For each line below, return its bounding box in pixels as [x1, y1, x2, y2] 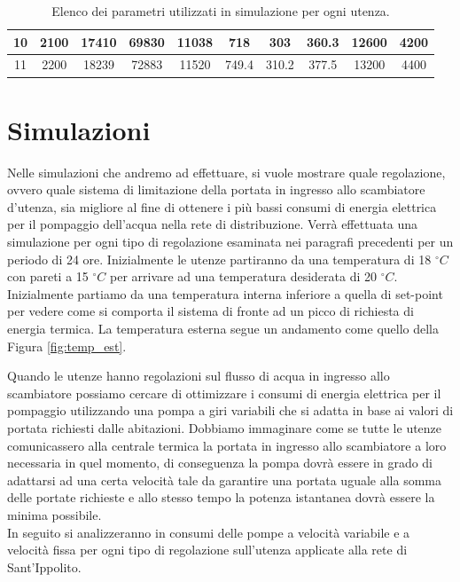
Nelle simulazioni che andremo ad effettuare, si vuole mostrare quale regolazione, [7, 162, 446, 181]
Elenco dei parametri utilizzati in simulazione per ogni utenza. [51, 2, 390, 20]
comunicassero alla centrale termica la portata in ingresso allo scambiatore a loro [7, 436, 447, 454]
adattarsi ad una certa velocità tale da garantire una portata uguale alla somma [7, 470, 441, 489]
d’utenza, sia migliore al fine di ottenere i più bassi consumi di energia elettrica [7, 197, 437, 216]
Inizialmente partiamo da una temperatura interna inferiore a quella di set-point [7, 284, 443, 303]
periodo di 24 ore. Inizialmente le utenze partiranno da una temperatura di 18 [7, 249, 432, 268]
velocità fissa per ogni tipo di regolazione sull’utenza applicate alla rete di [7, 540, 408, 559]
